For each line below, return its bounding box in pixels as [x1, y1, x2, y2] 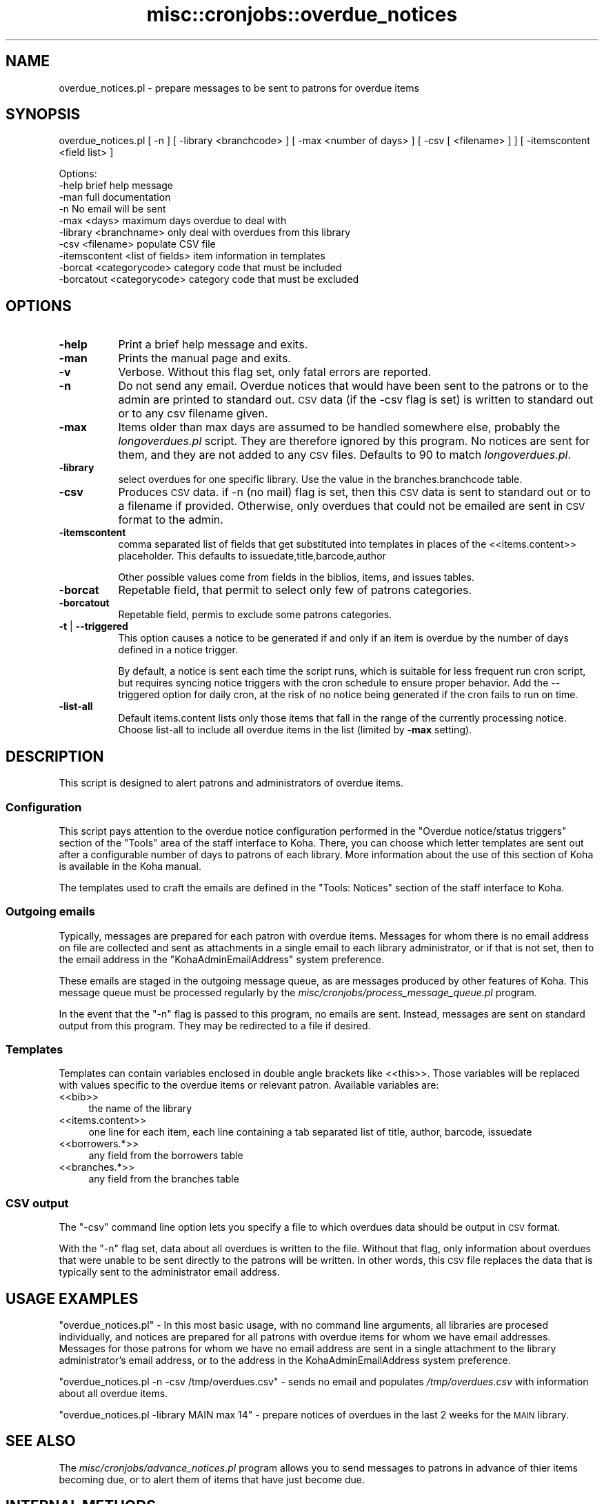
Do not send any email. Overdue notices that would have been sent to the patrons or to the [118, 379, 589, 393]
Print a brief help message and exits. [118, 337, 308, 352]
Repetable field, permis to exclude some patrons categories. [118, 608, 392, 621]
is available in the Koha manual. [59, 860, 201, 872]
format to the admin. [118, 513, 223, 527]
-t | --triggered [59, 620, 128, 633]
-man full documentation [59, 191, 171, 204]
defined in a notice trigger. [118, 644, 238, 656]
